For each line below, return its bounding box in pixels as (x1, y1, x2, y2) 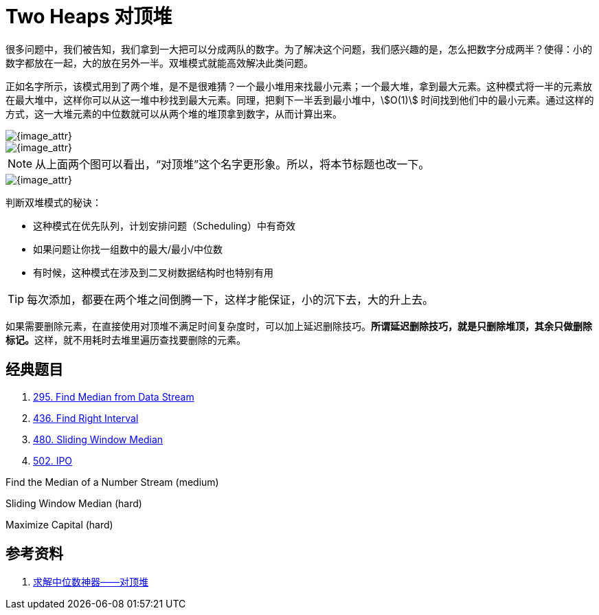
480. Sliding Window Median (33, 433, 163, 445)
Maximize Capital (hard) (5, 518, 113, 530)
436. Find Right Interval (33, 412, 139, 424)
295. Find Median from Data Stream (33, 390, 194, 403)
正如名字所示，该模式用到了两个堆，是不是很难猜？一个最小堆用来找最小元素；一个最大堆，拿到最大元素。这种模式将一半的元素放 (5, 80, 592, 92)
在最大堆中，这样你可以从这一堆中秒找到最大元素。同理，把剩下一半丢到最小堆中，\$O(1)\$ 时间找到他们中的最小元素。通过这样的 (5, 93, 594, 106)
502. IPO (33, 454, 73, 467)
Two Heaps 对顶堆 (5, 5, 172, 28)
